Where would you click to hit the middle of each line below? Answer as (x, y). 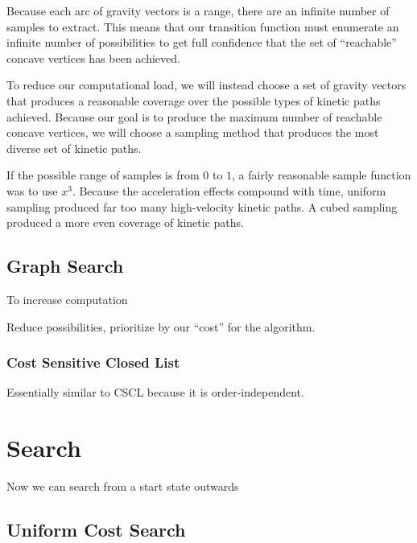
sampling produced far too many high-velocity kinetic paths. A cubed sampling (202, 206)
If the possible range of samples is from (103, 175)
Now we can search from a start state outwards (123, 486)
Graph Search (65, 266)
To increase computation (67, 299)
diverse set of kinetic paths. (74, 148)
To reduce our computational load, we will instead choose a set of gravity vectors (206, 85)
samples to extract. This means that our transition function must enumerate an (203, 26)
